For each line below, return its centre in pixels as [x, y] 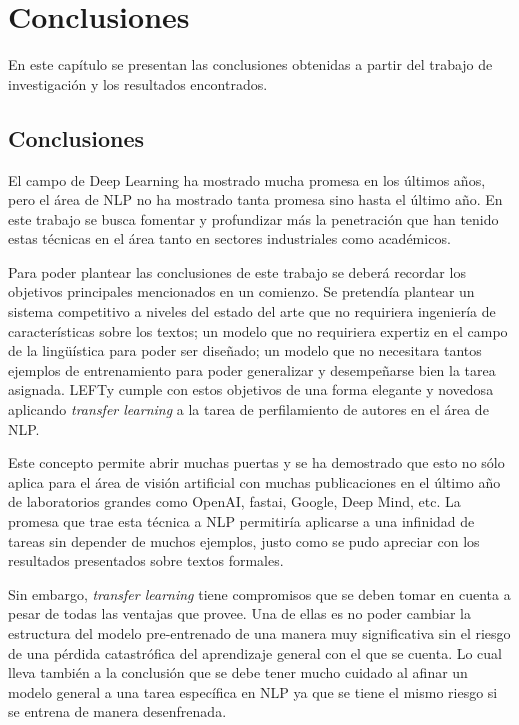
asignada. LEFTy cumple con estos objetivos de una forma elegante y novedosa [251, 389]
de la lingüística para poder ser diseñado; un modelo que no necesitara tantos [245, 350]
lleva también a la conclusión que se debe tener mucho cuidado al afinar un [238, 672]
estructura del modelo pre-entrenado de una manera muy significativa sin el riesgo [259, 632]
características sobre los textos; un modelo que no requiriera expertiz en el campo [258, 330]
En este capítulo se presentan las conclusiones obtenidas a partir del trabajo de [250, 64]
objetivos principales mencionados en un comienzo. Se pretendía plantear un [241, 291]
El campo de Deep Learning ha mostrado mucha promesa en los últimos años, [247, 179]
